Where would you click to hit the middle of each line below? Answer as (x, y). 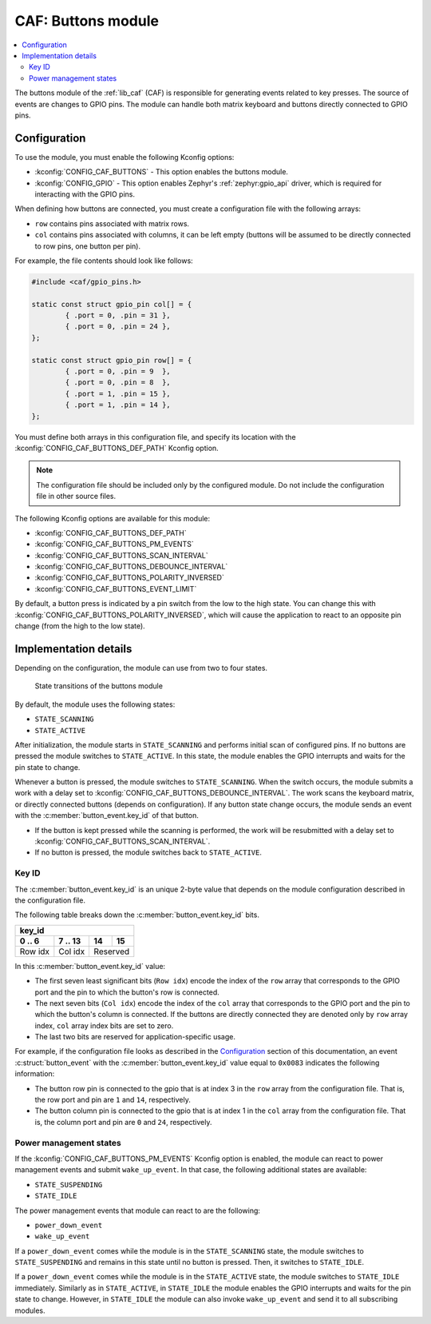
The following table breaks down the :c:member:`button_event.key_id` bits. (137, 915)
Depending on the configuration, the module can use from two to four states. (141, 668)
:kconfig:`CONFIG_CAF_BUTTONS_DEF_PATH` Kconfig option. (117, 448)
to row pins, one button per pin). (88, 246)
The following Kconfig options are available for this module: (113, 518)
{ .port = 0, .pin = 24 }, (118, 327)
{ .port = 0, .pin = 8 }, (118, 383)
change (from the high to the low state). (80, 626)
